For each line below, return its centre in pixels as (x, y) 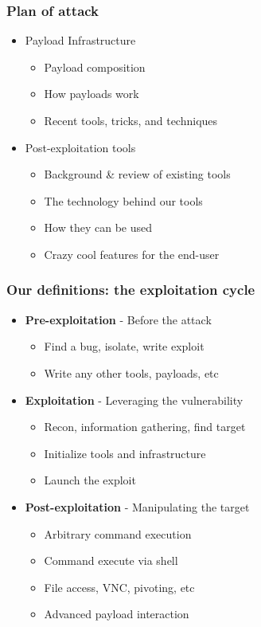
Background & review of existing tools (137, 174)
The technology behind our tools (123, 200)
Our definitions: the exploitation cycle (131, 290)
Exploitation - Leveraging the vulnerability (134, 400)
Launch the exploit (90, 480)
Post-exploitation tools (80, 147)
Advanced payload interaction (117, 614)
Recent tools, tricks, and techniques (131, 120)
